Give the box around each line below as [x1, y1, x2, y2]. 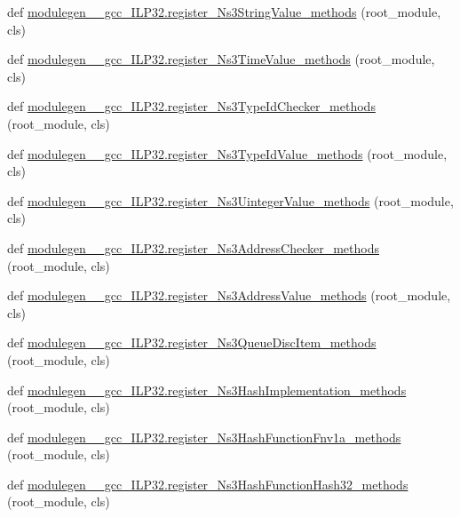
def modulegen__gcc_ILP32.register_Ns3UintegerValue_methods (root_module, [7, 191, 454, 210]
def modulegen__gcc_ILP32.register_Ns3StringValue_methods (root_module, [7, 3, 441, 20]
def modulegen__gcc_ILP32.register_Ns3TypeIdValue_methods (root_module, [7, 144, 448, 163]
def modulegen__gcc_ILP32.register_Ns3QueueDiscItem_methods [7, 333, 377, 352]
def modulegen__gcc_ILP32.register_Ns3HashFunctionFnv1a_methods [7, 427, 401, 446]
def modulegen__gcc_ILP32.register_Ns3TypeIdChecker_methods [7, 97, 376, 115]
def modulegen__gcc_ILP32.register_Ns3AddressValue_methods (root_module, [7, 286, 451, 305]
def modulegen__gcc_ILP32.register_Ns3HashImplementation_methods [7, 380, 407, 399]
